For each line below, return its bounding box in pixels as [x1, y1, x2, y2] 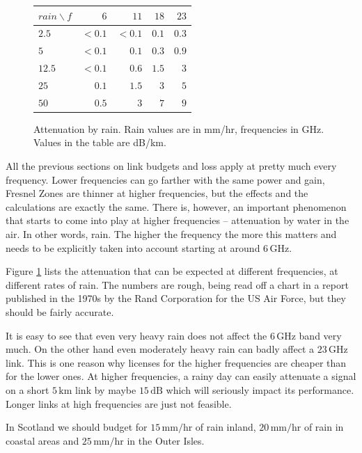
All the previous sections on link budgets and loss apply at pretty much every [6, 159, 337, 173]
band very [299, 328, 342, 342]
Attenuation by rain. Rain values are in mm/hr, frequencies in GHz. [33, 121, 324, 136]
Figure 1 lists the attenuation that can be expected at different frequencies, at [6, 264, 338, 278]
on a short [6, 382, 49, 397]
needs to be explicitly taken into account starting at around [6, 240, 260, 255]
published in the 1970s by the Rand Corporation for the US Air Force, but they [6, 291, 346, 305]
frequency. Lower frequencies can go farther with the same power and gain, [6, 172, 325, 186]
